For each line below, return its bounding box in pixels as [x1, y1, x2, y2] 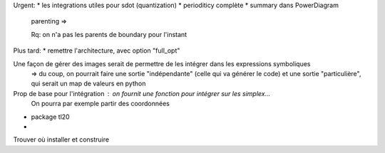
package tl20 [31, 112, 71, 121]
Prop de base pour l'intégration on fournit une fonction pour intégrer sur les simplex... [13, 89, 271, 97]
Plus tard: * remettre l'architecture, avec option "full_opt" [13, 46, 180, 55]
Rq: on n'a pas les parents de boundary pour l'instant [31, 30, 188, 38]
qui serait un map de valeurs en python [31, 79, 146, 88]
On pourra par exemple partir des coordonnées [31, 100, 170, 108]
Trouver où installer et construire [13, 135, 110, 144]
